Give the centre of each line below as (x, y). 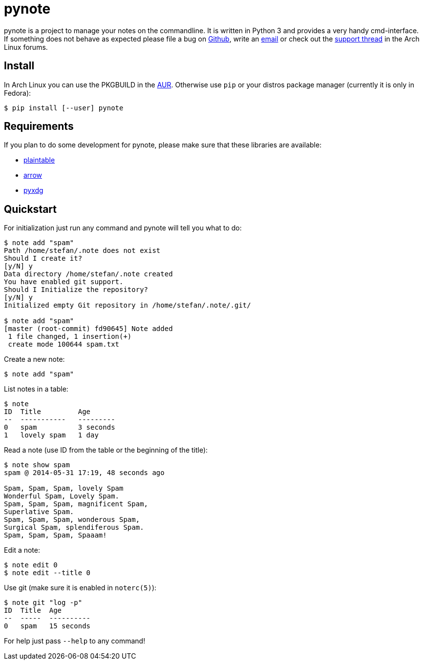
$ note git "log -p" (43, 603)
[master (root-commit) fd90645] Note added (88, 329)
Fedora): (18, 93)
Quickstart (31, 209)
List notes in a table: (36, 389)
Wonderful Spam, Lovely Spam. (62, 496)
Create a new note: (34, 359)
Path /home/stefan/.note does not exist (82, 251)
